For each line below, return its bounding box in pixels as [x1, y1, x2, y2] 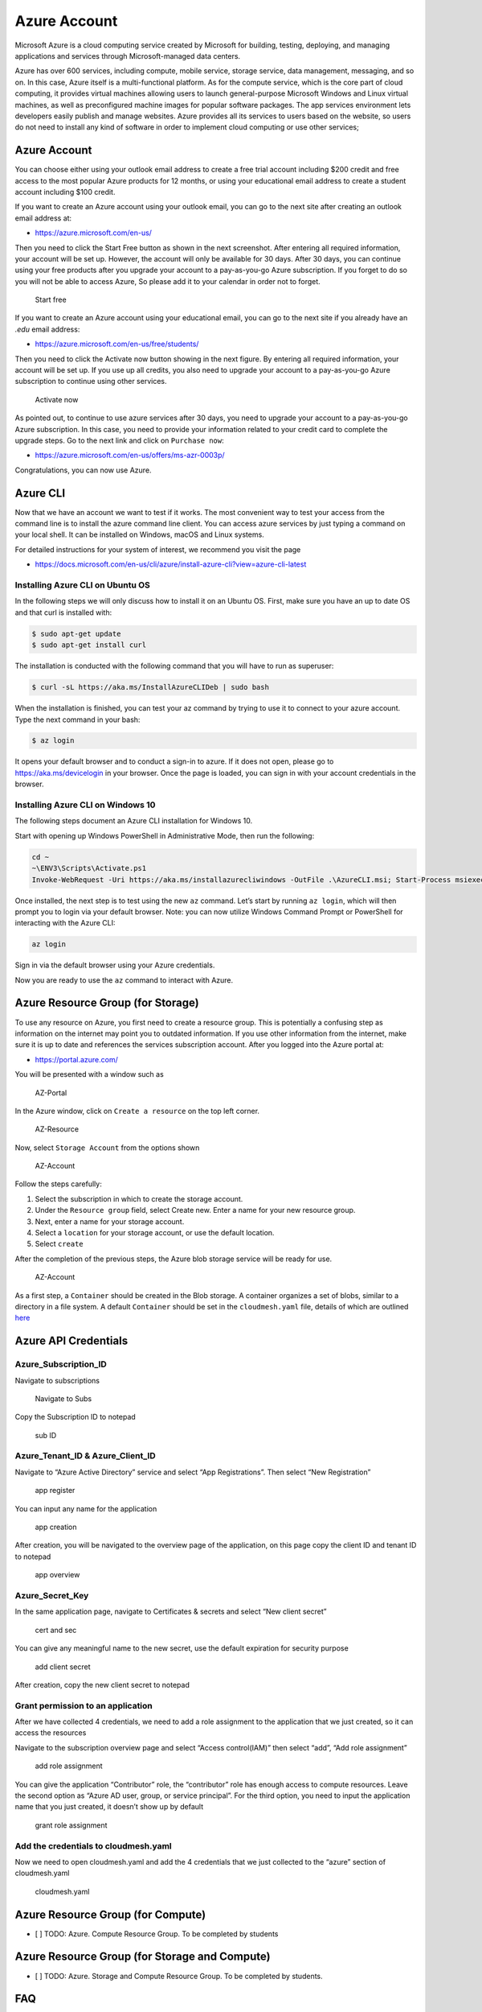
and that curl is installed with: [14, 608, 112, 617]
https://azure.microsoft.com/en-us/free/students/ [35, 339, 199, 349]
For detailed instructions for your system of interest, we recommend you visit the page [14, 544, 301, 555]
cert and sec [35, 1625, 77, 1635]
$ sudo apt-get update [31, 629, 121, 638]
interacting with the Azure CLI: [14, 918, 116, 928]
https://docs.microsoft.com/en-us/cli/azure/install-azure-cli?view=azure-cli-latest [35, 559, 307, 569]
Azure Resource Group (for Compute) [14, 1907, 206, 1921]
